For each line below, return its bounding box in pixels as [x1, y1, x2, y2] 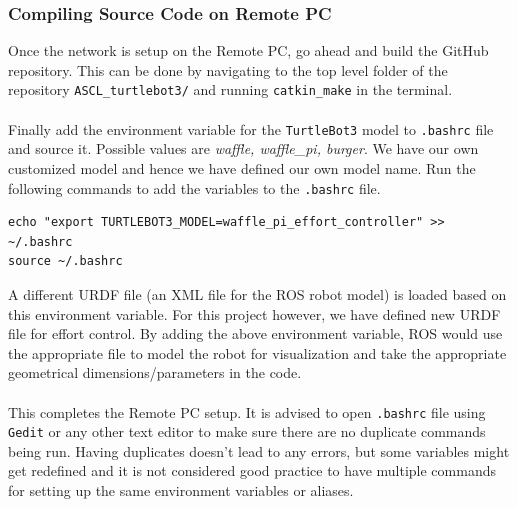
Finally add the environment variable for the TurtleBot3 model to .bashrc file [8, 118, 494, 139]
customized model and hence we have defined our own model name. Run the [8, 157, 476, 178]
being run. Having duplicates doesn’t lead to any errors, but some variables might [8, 440, 510, 461]
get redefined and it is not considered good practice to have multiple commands [8, 460, 496, 481]
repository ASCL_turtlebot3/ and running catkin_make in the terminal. [8, 79, 453, 100]
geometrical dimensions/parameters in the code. [8, 362, 302, 383]
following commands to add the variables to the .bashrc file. [8, 177, 381, 198]
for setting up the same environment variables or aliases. [8, 480, 354, 500]
